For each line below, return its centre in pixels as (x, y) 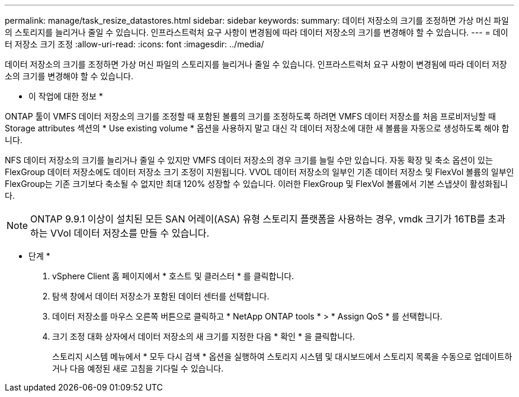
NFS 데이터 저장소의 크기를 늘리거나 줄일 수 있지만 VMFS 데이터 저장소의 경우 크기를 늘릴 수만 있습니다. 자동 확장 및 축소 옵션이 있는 (249, 160)
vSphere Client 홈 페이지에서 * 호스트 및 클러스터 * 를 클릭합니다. (173, 276)
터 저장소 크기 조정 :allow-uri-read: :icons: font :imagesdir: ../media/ (134, 44)
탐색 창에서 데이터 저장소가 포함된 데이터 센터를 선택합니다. (161, 296)
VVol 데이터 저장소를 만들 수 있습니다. (130, 233)
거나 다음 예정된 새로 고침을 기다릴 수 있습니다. (138, 368)
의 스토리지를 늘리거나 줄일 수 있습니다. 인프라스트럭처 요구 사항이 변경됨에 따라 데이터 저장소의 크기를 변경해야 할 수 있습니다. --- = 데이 (257, 32)
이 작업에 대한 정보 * (66, 96)
